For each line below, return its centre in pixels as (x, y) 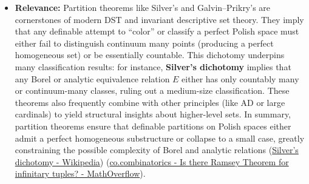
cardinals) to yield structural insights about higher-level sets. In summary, (153, 114)
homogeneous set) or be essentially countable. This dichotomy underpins (150, 55)
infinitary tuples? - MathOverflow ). (80, 173)
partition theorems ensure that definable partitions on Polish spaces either (153, 126)
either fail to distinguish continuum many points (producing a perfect (144, 43)
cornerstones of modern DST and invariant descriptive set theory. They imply (159, 19)
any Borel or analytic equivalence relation (92, 78)
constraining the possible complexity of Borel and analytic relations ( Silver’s (157, 150)
